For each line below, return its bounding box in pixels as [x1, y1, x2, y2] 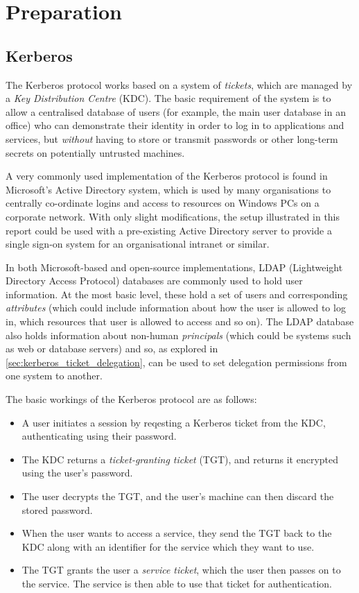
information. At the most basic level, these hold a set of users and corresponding [6, 286, 348, 301]
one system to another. [6, 368, 103, 383]
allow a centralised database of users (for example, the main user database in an [6, 104, 346, 119]
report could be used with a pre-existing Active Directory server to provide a [6, 223, 332, 237]
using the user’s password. [21, 465, 133, 480]
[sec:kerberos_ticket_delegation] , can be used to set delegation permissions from [6, 354, 347, 369]
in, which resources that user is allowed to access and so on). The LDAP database [6, 314, 354, 329]
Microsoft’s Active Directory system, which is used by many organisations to [6, 182, 331, 196]
